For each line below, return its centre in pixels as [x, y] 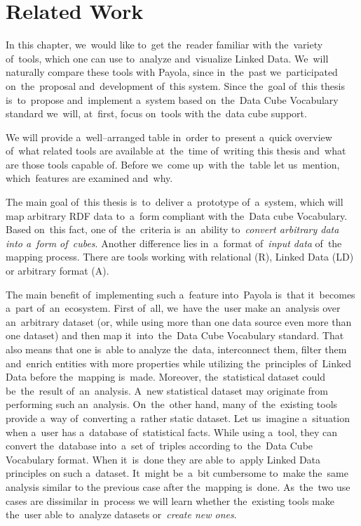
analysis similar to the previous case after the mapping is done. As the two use [178, 486]
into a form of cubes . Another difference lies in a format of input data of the [174, 243]
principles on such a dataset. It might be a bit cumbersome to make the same [177, 473]
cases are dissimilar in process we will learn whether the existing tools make [170, 500]
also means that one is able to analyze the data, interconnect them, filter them [176, 349]
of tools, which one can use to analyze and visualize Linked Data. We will [167, 58]
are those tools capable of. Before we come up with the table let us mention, [173, 164]
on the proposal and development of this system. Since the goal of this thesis [175, 85]
